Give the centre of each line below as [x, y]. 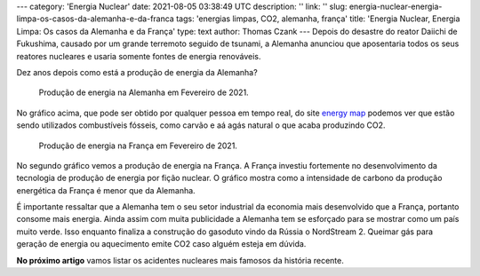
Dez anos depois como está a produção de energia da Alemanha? [137, 72]
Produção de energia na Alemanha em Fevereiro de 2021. [144, 92]
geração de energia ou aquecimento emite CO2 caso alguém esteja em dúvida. [161, 244]
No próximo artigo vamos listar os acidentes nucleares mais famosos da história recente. [180, 260]
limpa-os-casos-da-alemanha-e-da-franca [96, 19]
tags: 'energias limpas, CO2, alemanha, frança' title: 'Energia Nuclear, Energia [318, 19]
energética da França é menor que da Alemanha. [106, 190]
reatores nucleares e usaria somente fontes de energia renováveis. [139, 56]
